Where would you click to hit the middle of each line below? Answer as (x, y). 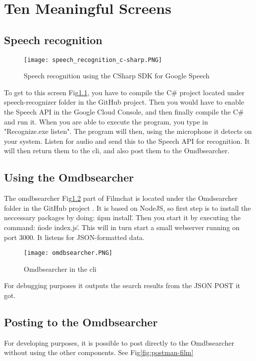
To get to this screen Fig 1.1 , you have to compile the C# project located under (124, 92)
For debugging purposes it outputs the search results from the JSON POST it (122, 285)
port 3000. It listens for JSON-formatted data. (74, 237)
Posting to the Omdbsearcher (81, 322)
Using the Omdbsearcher (69, 177)
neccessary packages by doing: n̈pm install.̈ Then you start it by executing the (123, 217)
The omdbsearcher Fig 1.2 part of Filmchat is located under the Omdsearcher (121, 198)
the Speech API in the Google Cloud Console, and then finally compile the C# (124, 112)
